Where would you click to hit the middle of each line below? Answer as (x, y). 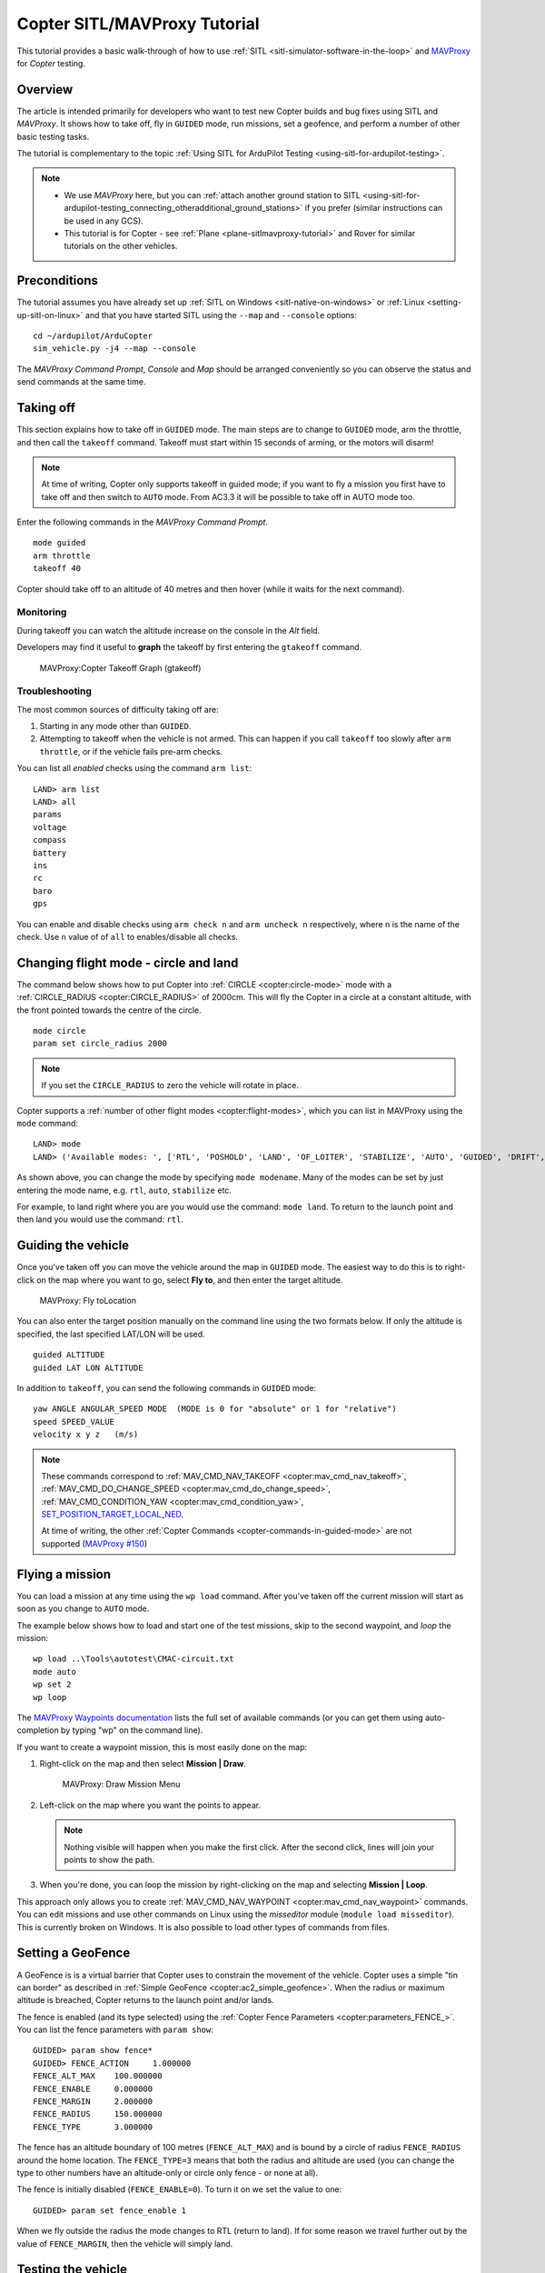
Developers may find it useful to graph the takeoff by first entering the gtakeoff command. (189, 647)
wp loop (50, 1697)
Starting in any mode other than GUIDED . (115, 726)
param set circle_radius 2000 (100, 1044)
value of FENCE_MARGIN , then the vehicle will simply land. (125, 2243)
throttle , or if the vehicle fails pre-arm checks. (131, 751)
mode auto (54, 1672)
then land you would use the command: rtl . (100, 1219)
